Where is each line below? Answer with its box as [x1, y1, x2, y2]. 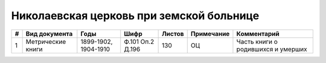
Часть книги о [236, 37, 278, 46]
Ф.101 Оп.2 [124, 37, 155, 46]
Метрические [25, 37, 66, 46]
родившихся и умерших [236, 45, 307, 53]
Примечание [190, 29, 230, 38]
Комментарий [236, 29, 280, 38]
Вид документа [25, 29, 73, 38]
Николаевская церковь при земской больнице [11, 9, 260, 22]
